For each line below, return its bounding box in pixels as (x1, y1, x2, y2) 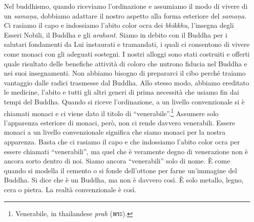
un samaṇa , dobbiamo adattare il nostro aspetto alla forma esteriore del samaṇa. (4, 10, 247, 20)
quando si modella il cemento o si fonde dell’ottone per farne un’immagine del (4, 165, 237, 175)
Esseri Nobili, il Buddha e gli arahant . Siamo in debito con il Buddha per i (4, 29, 228, 40)
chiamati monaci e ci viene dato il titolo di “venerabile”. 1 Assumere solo (4, 106, 219, 118)
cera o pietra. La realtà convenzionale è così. (4, 184, 137, 194)
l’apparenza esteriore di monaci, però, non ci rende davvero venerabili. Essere (4, 117, 235, 127)
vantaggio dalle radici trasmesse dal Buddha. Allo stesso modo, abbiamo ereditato (4, 77, 250, 87)
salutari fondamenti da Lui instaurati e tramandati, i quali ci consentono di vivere (4, 39, 250, 49)
